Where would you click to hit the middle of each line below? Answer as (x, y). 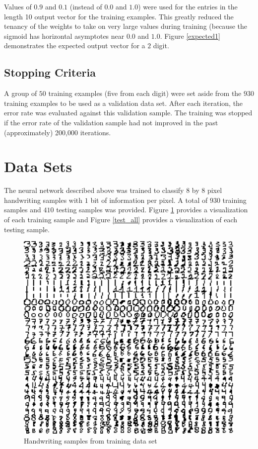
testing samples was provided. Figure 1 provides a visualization (152, 210)
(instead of (86, 6)
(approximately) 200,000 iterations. (58, 132)
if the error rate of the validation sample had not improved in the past (111, 122)
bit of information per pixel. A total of (149, 200)
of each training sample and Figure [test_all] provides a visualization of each (121, 220)
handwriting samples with (43, 200)
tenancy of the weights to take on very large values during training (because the (126, 26)
